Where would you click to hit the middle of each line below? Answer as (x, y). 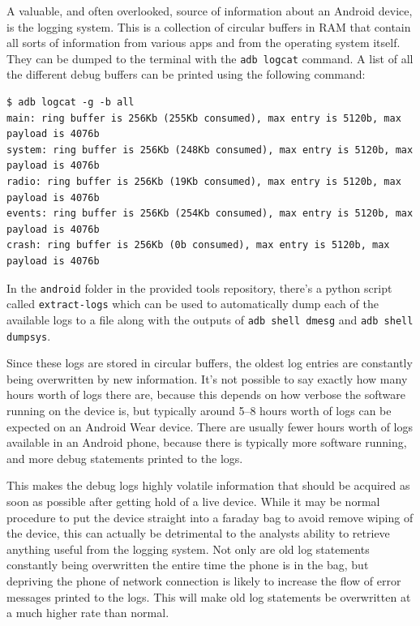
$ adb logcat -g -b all (71, 103)
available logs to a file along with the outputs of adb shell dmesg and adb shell (210, 319)
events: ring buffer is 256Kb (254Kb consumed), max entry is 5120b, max (210, 214)
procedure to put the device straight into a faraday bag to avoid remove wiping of (210, 517)
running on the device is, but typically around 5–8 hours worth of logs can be (199, 410)
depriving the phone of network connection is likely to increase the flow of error (204, 580)
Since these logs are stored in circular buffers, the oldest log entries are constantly (210, 363)
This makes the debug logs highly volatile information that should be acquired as (208, 485)
